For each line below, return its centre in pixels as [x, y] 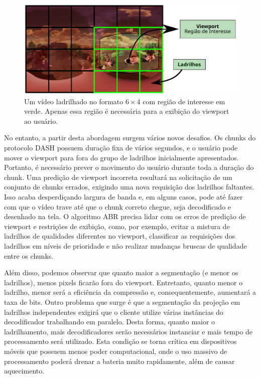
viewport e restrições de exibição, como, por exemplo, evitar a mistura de [117, 226]
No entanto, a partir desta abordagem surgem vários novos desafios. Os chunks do [130, 138]
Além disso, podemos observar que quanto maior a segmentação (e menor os [121, 272]
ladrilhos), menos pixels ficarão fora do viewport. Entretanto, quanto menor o [123, 282]
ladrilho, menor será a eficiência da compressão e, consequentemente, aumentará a [130, 292]
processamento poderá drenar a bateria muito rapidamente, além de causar [119, 361]
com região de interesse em [184, 101]
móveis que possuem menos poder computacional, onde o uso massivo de [116, 351]
